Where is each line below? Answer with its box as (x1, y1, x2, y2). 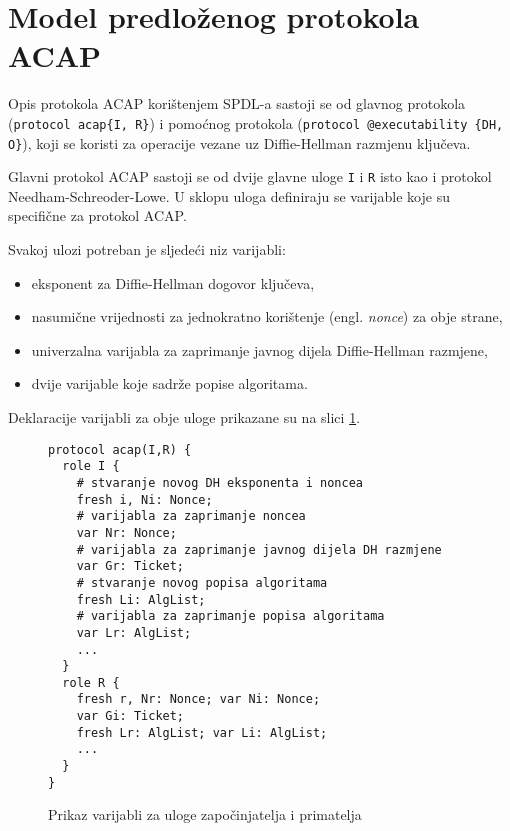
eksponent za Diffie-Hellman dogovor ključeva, (31, 272, 315, 293)
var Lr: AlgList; (76, 625, 192, 640)
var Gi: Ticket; (76, 709, 185, 724)
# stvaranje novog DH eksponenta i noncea (76, 475, 363, 490)
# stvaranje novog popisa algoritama (76, 575, 328, 590)
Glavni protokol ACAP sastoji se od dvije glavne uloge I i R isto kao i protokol (8, 166, 492, 187)
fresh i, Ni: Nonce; (76, 492, 213, 507)
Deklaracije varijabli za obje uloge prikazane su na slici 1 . (8, 407, 361, 428)
